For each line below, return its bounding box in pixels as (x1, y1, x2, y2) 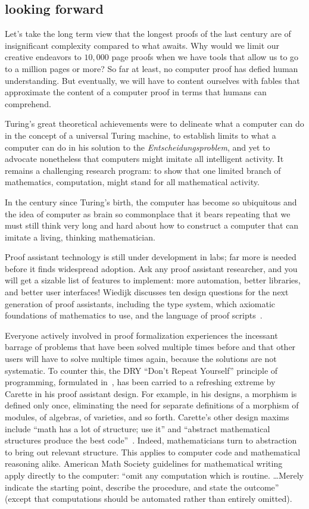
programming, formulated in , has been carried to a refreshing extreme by (5, 376, 276, 388)
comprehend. (5, 97, 51, 110)
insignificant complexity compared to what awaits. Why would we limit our (5, 39, 280, 51)
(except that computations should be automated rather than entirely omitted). (5, 492, 292, 505)
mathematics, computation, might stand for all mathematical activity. (5, 176, 260, 188)
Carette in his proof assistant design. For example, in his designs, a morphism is (5, 387, 297, 399)
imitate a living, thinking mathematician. (5, 230, 155, 243)
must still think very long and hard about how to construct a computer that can (5, 219, 299, 232)
